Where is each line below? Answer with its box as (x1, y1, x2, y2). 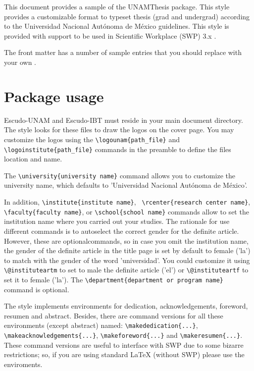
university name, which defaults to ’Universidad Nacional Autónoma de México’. (4, 180, 248, 190)
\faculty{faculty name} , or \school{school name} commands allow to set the (4, 206, 249, 216)
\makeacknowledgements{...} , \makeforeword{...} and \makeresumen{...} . (4, 330, 243, 340)
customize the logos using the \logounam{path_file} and (4, 134, 180, 144)
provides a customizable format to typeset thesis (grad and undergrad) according (4, 11, 250, 21)
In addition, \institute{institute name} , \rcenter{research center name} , (4, 197, 251, 207)
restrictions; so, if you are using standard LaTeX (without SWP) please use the (4, 349, 245, 360)
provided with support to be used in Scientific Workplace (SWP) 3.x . (4, 30, 216, 41)
